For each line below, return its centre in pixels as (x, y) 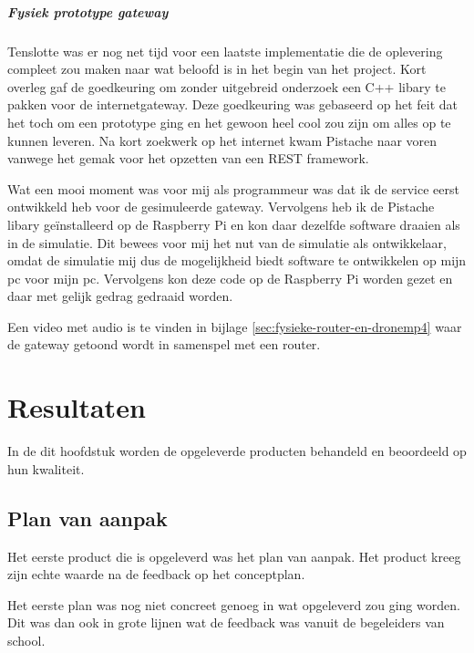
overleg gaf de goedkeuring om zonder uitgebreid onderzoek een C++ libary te (227, 86)
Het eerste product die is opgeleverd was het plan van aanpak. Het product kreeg (234, 556)
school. (26, 640)
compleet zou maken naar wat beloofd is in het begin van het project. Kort (217, 69)
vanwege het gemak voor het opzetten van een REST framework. (188, 158)
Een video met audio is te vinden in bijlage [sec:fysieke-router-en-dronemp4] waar (235, 326)
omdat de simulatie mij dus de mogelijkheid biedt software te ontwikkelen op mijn (237, 260)
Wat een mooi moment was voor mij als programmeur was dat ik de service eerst (233, 188)
